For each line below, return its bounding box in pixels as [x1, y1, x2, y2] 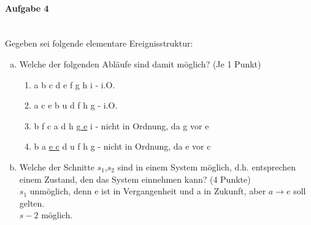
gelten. [19, 196, 45, 209]
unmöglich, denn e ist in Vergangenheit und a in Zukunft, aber [29, 185, 266, 197]
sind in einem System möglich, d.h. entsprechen [117, 160, 296, 173]
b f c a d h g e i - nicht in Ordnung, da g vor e [34, 119, 209, 132]
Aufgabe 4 [5, 1, 49, 14]
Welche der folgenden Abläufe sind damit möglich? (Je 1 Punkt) [19, 57, 261, 70]
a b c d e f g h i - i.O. [34, 78, 115, 91]
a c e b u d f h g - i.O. [34, 99, 118, 112]
